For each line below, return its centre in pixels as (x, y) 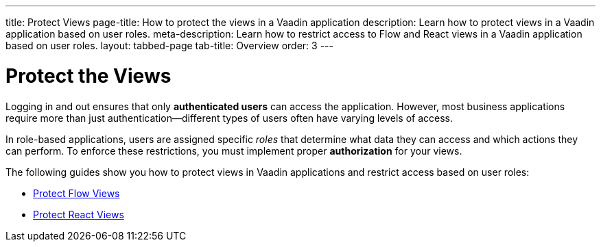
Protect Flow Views (76, 193)
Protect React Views (79, 214)
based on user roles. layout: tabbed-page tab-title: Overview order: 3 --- (169, 45)
